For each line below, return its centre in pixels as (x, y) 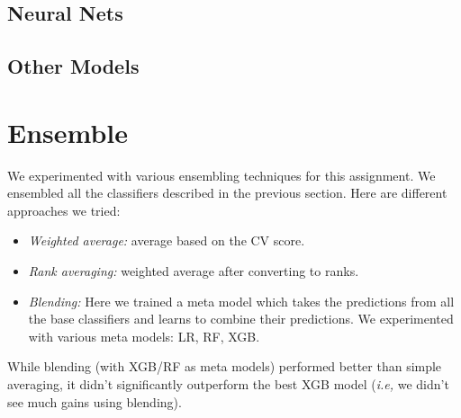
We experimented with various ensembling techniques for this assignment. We (221, 175)
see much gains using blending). (95, 401)
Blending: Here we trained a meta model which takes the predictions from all (241, 301)
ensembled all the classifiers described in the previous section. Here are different (227, 193)
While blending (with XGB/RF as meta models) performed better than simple (225, 366)
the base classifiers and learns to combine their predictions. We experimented (241, 319)
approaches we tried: (64, 210)
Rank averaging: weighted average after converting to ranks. (194, 271)
